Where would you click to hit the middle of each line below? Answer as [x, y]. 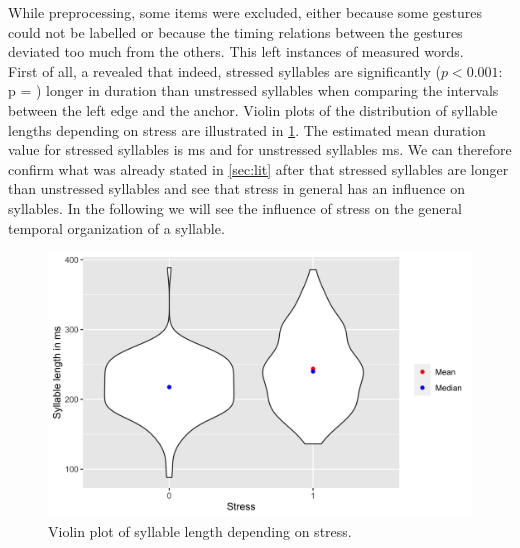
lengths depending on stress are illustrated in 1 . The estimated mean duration [247, 129]
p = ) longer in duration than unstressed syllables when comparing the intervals [253, 90]
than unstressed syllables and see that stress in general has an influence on [237, 188]
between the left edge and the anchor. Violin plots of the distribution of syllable [253, 109]
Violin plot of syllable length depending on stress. [200, 530]
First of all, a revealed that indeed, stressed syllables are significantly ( [224, 70]
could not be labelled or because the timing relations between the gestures [235, 31]
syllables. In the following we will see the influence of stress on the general [235, 207]
